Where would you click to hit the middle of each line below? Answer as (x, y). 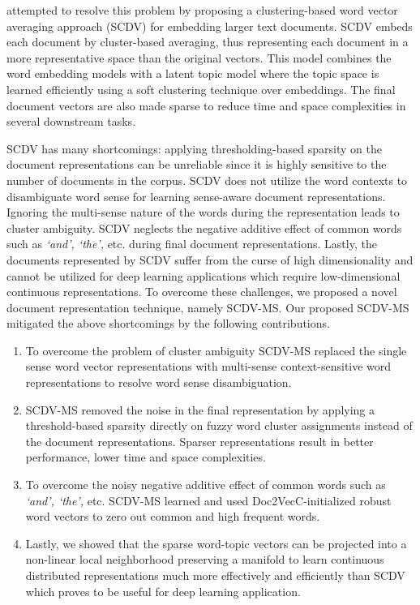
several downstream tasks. (71, 121)
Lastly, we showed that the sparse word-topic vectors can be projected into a (216, 543)
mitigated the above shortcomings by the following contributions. (168, 323)
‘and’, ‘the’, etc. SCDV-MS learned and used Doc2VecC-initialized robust (208, 500)
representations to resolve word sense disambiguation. (159, 382)
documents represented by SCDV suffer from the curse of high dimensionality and (210, 259)
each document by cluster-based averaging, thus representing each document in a (208, 42)
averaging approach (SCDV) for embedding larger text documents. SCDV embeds (210, 26)
